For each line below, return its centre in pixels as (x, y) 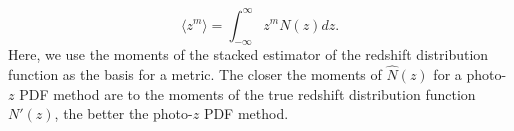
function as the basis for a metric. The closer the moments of (195, 74)
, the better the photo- (123, 113)
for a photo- (470, 74)
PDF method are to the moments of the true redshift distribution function (247, 93)
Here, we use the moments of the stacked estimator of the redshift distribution (248, 54)
